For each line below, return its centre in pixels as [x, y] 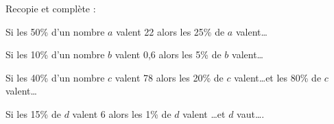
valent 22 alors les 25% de [170, 31]
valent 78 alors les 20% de [169, 77]
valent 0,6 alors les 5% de [168, 54]
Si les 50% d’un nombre [55, 31]
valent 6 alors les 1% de [122, 113]
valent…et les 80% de [278, 77]
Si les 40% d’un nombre [55, 77]
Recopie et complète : [51, 8]
